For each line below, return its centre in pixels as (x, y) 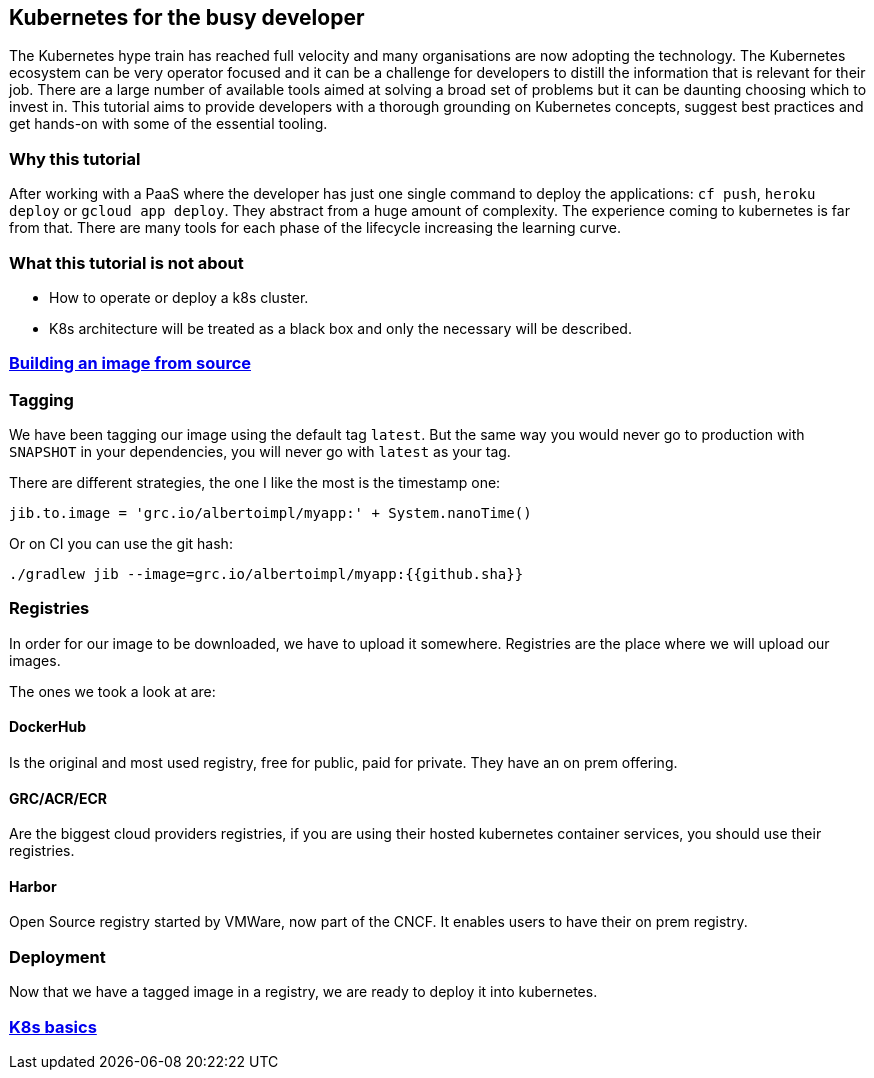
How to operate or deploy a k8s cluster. (179, 297)
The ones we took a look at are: (112, 691)
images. (35, 660)
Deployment (57, 956)
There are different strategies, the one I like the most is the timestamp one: (255, 483)
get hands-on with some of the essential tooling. (168, 124)
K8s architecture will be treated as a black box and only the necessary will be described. (340, 328)
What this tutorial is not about (126, 262)
